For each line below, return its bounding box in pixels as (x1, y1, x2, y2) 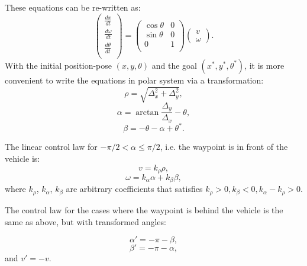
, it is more (244, 59, 285, 71)
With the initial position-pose (5, 59, 112, 71)
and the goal (151, 59, 197, 71)
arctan (135, 108, 159, 117)
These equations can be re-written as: (5, 1, 141, 13)
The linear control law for (5, 140, 98, 153)
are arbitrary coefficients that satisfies (66, 182, 203, 195)
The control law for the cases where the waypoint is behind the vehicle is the (5, 203, 283, 216)
